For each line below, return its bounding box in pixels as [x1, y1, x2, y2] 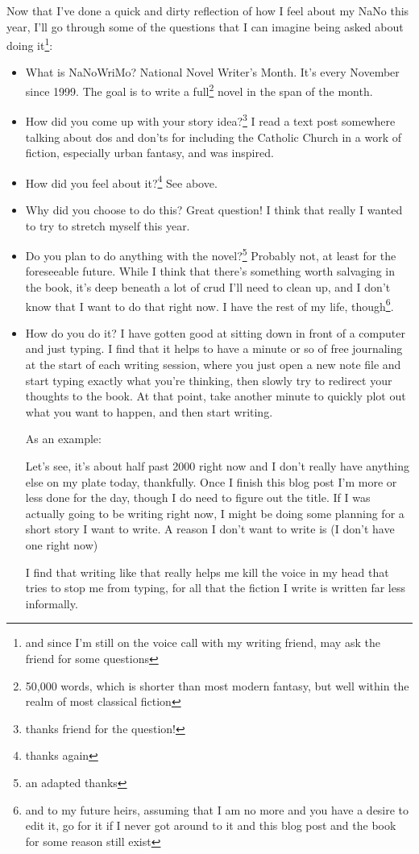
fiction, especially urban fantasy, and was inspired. [25, 144, 274, 161]
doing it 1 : [6, 35, 53, 53]
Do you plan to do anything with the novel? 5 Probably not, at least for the [25, 245, 396, 263]
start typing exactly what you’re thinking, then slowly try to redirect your [25, 371, 392, 388]
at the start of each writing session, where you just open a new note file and [25, 356, 401, 373]
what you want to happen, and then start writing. [25, 403, 273, 420]
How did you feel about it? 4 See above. [25, 172, 218, 191]
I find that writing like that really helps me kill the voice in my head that [25, 563, 389, 580]
